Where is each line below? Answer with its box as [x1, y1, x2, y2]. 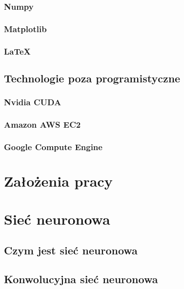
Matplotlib [4, 22, 47, 35]
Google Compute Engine [4, 140, 102, 153]
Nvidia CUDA [4, 96, 61, 108]
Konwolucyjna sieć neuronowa [4, 271, 158, 286]
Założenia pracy [4, 171, 113, 191]
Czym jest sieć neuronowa [4, 242, 138, 257]
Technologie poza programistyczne [4, 70, 181, 85]
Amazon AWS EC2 [4, 118, 81, 131]
